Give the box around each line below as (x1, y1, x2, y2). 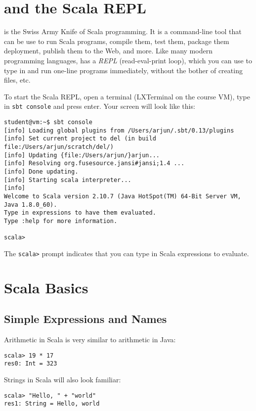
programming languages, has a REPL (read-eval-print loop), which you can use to (4, 55, 252, 65)
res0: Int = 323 (4, 360, 57, 367)
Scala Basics (4, 277, 88, 297)
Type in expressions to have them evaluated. (4, 209, 156, 217)
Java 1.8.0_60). (4, 201, 57, 208)
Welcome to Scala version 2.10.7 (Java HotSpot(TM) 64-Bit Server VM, (4, 192, 241, 200)
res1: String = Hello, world (4, 400, 100, 408)
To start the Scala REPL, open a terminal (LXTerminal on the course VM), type (4, 91, 250, 101)
